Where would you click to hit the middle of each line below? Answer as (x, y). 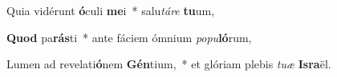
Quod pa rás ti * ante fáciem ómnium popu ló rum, (129, 37)
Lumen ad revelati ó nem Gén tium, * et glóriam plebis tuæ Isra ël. (169, 64)
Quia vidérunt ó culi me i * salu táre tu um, (111, 10)
